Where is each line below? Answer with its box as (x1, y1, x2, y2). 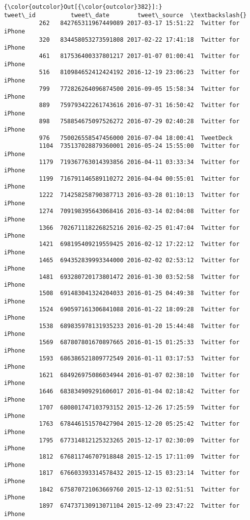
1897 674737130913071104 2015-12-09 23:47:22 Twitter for (39, 502, 240, 510)
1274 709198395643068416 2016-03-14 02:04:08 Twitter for (39, 208, 240, 215)
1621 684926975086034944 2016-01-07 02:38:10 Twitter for (39, 371, 240, 379)
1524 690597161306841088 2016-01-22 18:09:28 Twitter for (39, 306, 240, 313)
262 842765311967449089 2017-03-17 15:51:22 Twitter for (39, 20, 240, 27)
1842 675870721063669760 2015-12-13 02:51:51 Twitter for (39, 486, 240, 493)
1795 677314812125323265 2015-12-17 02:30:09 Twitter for (39, 437, 240, 444)
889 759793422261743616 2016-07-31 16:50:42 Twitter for (39, 101, 240, 109)
